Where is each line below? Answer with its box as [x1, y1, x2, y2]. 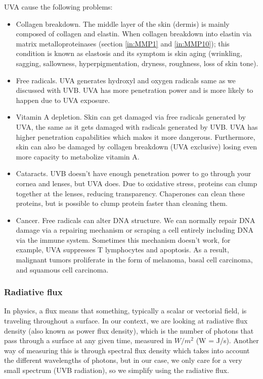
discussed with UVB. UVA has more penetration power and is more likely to [16, 85, 253, 95]
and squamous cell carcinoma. [16, 264, 109, 275]
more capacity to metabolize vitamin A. [16, 151, 140, 161]
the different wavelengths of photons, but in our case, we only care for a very [4, 355, 242, 365]
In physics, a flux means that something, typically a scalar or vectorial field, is [4, 305, 247, 316]
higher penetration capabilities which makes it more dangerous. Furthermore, [16, 131, 255, 142]
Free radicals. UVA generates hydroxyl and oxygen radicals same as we [16, 75, 236, 85]
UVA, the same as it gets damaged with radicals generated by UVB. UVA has [16, 121, 258, 132]
